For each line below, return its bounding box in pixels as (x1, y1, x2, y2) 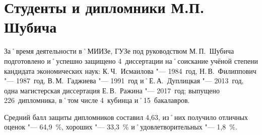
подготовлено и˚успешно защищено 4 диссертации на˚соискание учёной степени (4, 55, 258, 66)
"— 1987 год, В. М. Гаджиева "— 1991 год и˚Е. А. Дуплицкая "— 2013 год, (4, 75, 244, 86)
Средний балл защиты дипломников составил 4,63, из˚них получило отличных (4, 111, 248, 122)
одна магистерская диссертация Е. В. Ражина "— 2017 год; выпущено (4, 85, 220, 95)
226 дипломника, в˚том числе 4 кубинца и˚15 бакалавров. (4, 95, 190, 105)
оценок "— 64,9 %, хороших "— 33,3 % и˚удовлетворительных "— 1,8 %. (4, 121, 237, 132)
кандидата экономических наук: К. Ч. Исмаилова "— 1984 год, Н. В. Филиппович (4, 65, 256, 76)
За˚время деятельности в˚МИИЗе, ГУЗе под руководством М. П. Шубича (4, 46, 234, 56)
